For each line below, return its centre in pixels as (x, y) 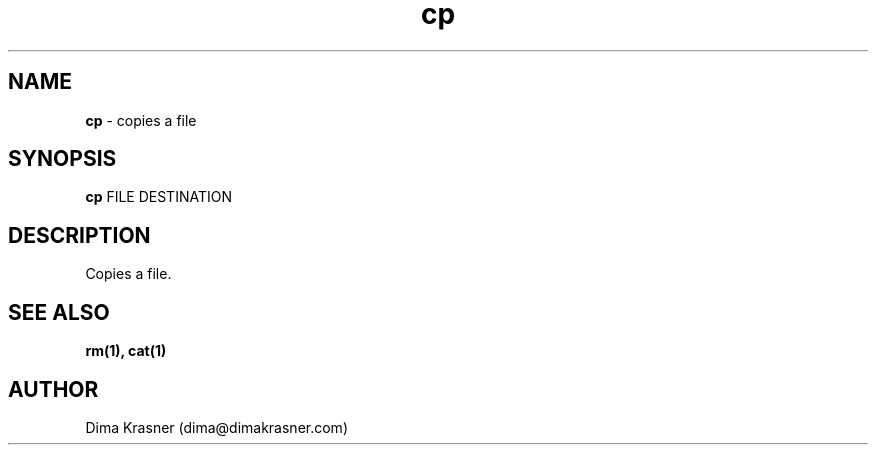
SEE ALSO (59, 312)
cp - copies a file (141, 120)
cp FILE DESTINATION (158, 197)
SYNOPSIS (62, 159)
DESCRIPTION (79, 235)
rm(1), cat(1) (126, 351)
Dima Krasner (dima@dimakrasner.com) (216, 427)
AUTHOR (53, 389)
